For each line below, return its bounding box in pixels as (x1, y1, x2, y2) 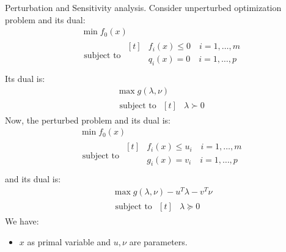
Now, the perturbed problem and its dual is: (5, 113, 170, 126)
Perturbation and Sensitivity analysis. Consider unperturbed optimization (5, 1, 282, 13)
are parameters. (129, 235, 188, 248)
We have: (5, 215, 39, 228)
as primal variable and (27, 235, 111, 248)
